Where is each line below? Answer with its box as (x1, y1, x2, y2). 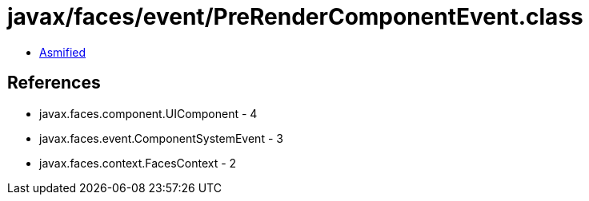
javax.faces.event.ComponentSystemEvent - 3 (39, 131, 283, 145)
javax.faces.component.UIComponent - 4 (39, 106, 258, 120)
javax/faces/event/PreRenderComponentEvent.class (7, 3, 583, 30)
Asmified (39, 45, 86, 59)
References (7, 73, 101, 93)
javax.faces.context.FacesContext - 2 (39, 156, 237, 170)
